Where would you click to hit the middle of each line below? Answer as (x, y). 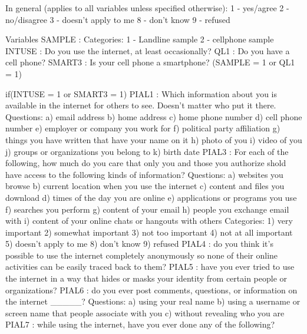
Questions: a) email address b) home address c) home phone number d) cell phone (154, 116)
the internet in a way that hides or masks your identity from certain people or (146, 278)
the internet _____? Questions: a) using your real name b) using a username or (153, 301)
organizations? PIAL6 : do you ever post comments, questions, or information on (151, 290)
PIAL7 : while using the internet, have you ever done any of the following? (140, 324)
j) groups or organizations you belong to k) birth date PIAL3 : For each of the (147, 151)
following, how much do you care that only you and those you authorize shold (146, 163)
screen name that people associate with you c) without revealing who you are (145, 312)
